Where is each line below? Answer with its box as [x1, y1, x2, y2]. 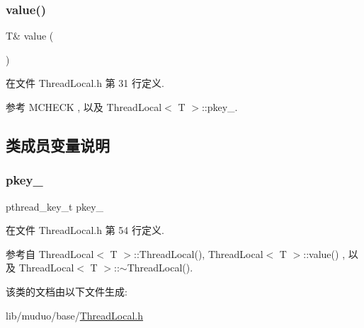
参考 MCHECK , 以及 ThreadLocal [6, 100, 162, 114]
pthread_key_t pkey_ [6, 199, 104, 213]
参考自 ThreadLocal [6, 246, 94, 261]
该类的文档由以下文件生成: [6, 283, 127, 298]
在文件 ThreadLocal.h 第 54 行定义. [6, 223, 164, 238]
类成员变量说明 [6, 134, 110, 156]
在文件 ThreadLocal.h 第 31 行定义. [6, 76, 164, 90]
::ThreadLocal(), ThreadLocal [134, 246, 263, 261]
